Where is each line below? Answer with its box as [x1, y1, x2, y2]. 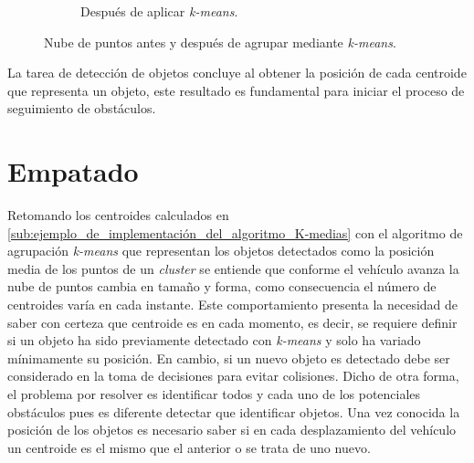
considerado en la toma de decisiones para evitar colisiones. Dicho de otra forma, [7, 366, 459, 385]
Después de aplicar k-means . [80, 2, 238, 20]
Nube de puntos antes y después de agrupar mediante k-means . [44, 32, 396, 51]
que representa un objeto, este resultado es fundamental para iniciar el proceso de [7, 80, 465, 100]
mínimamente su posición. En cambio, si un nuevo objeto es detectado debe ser [7, 348, 450, 367]
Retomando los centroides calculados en [7, 205, 229, 225]
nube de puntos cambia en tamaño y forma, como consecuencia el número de [7, 277, 437, 296]
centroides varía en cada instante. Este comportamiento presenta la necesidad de [7, 295, 458, 314]
